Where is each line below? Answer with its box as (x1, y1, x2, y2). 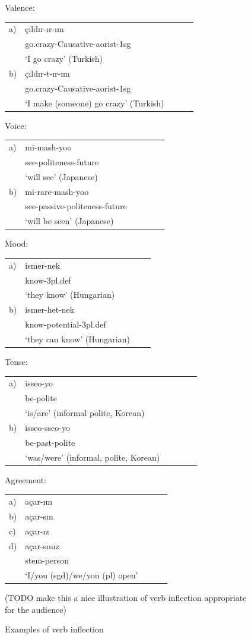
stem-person (25, 554, 69, 566)
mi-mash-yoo (25, 141, 72, 153)
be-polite (25, 392, 57, 404)
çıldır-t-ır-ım (25, 67, 70, 79)
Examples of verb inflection (5, 623, 104, 635)
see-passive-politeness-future (25, 200, 127, 212)
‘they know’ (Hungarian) (25, 288, 115, 301)
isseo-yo (25, 377, 53, 389)
